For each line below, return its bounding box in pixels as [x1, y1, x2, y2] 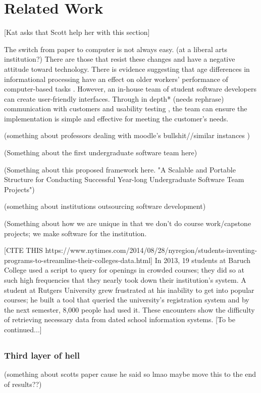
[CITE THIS [4, 245, 43, 255]
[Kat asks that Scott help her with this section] [4, 27, 150, 37]
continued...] [4, 324, 42, 334]
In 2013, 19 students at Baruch [154, 254, 251, 265]
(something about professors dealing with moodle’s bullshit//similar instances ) [4, 130, 250, 141]
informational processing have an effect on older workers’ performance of [4, 73, 228, 84]
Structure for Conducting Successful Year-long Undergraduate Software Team [4, 174, 244, 185]
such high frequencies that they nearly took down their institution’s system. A [4, 275, 246, 285]
